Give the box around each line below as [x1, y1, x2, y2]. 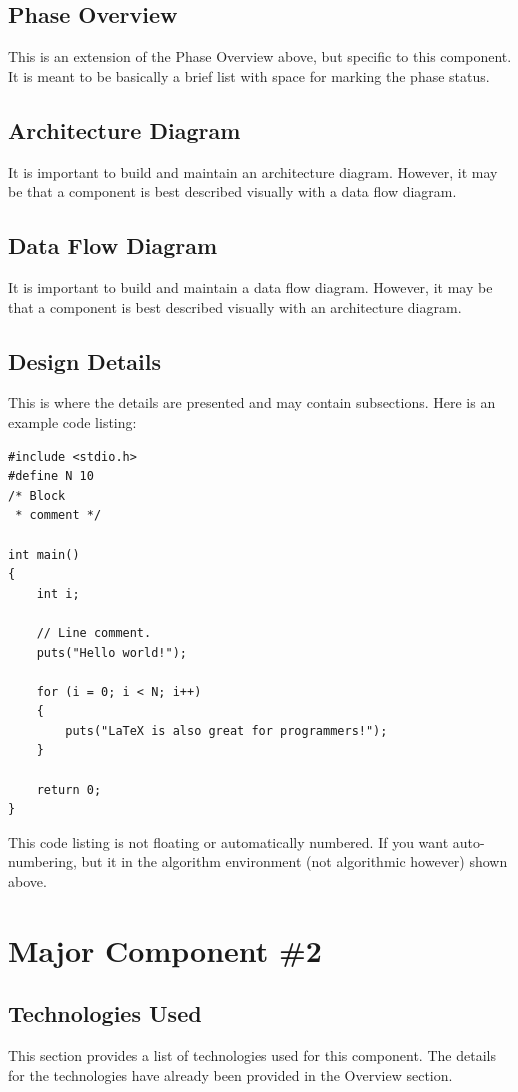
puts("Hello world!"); [36, 645, 187, 660]
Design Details [8, 345, 162, 376]
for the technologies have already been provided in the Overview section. [8, 1064, 453, 1085]
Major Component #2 [8, 929, 322, 970]
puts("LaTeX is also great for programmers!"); [65, 723, 388, 738]
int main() [8, 547, 80, 562]
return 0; [36, 782, 102, 797]
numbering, [8, 851, 77, 872]
